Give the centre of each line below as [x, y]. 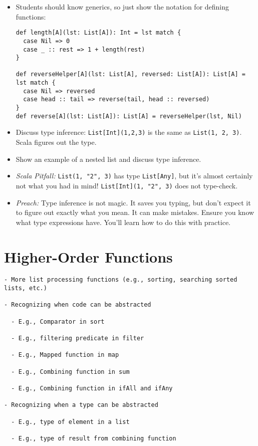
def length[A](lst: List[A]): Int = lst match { [98, 33]
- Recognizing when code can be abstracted [78, 305]
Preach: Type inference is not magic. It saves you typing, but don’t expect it [133, 202]
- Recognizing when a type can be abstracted [81, 405]
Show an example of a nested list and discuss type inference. [108, 159]
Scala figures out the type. [56, 142]
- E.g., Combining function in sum [70, 372]
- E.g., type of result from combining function [94, 438]
